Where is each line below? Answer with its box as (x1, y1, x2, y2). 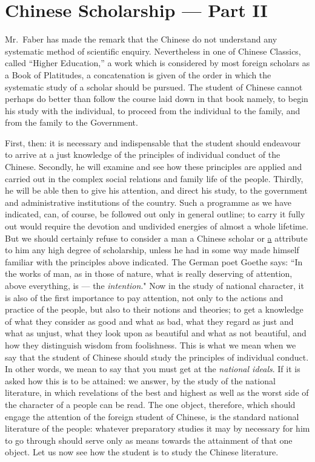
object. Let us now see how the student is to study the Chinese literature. (5, 446, 279, 458)
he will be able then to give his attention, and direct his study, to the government (5, 184, 308, 197)
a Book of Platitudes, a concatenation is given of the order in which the (5, 68, 271, 81)
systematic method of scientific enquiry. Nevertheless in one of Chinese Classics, (5, 44, 301, 57)
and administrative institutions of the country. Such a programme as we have (5, 195, 291, 208)
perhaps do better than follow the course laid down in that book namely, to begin (5, 92, 308, 105)
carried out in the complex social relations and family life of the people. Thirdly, (5, 172, 303, 185)
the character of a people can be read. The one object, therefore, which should (5, 398, 296, 410)
